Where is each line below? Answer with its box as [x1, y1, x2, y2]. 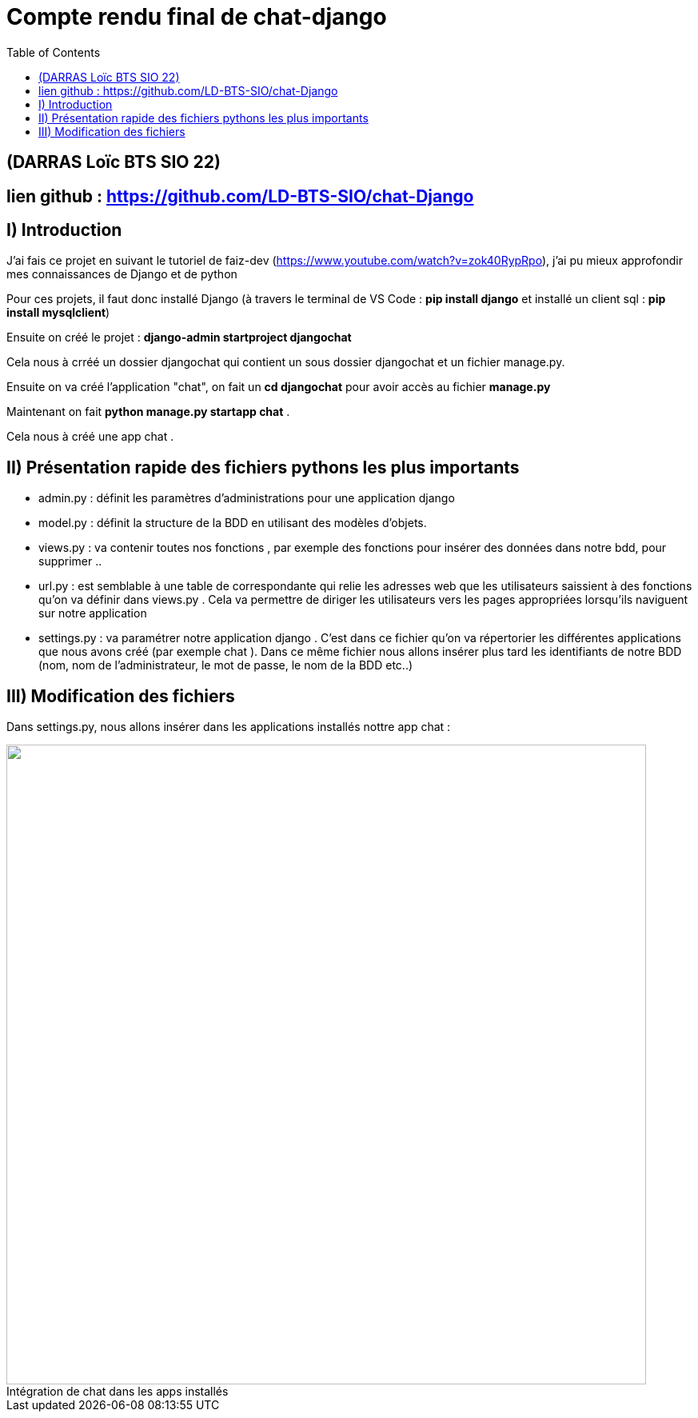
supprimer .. [38, 554, 102, 569]
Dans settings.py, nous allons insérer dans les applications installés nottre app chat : [6, 720, 451, 734]
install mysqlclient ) [6, 306, 110, 320]
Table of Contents [6, 45, 101, 59]
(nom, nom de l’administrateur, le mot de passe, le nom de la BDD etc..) [38, 658, 413, 673]
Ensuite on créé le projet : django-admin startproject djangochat [6, 330, 352, 345]
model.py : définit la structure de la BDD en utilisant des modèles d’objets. [38, 516, 427, 530]
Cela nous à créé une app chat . [6, 429, 174, 444]
